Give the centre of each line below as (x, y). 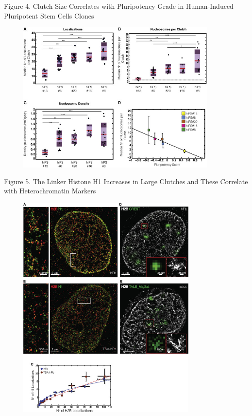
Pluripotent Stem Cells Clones (49, 15)
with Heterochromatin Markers (50, 191)
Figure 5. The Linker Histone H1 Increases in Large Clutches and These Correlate (126, 181)
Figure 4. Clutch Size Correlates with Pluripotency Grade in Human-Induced (119, 6)
